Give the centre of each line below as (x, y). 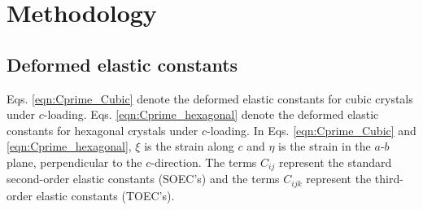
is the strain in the (325, 146)
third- (389, 179)
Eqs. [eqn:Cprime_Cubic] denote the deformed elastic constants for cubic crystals (210, 98)
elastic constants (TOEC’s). (105, 195)
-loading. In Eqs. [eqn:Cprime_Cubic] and (312, 130)
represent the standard (335, 162)
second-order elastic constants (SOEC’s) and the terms (143, 179)
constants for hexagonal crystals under (102, 130)
